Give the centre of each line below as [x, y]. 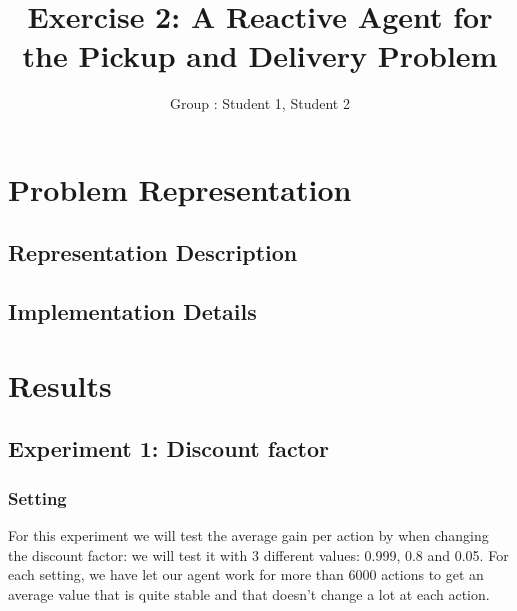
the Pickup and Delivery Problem [260, 55]
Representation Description [153, 252]
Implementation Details [132, 311]
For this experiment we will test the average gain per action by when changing [248, 535]
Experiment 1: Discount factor [169, 448]
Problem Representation [180, 188]
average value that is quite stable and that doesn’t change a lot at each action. [249, 593]
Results [60, 384]
